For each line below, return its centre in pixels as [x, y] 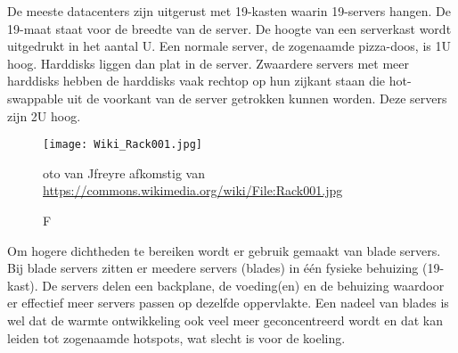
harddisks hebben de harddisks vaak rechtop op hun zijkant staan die [196, 81]
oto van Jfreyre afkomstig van [124, 172]
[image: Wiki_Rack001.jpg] [123, 145]
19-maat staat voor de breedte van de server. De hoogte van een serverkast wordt [229, 28]
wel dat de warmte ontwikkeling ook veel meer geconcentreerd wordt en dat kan [225, 320]
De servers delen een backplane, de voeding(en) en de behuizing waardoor [243, 285]
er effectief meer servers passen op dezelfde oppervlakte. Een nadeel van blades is [228, 303]
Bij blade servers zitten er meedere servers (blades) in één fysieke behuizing [213, 268]
